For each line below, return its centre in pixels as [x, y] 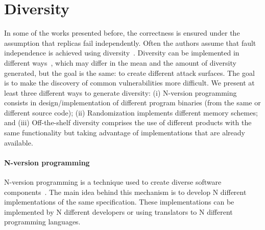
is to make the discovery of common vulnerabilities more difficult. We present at [129, 83]
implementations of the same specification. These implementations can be [119, 202]
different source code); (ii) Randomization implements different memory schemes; [131, 112]
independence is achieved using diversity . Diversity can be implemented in [122, 53]
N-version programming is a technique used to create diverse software [113, 182]
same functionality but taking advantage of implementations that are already [125, 133]
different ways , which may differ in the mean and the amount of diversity [120, 62]
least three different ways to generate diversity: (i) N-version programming [121, 92]
